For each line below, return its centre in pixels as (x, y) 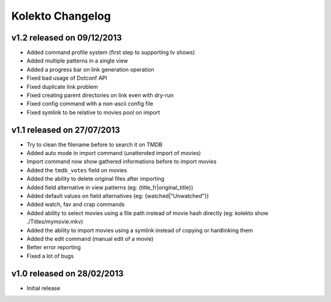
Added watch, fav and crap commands (76, 205)
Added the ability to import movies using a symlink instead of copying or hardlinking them (140, 230)
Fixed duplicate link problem (62, 86)
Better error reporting (54, 247)
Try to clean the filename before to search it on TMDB (94, 145)
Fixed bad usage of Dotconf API (67, 78)
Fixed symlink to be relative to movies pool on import (93, 112)
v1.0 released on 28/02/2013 (67, 274)
